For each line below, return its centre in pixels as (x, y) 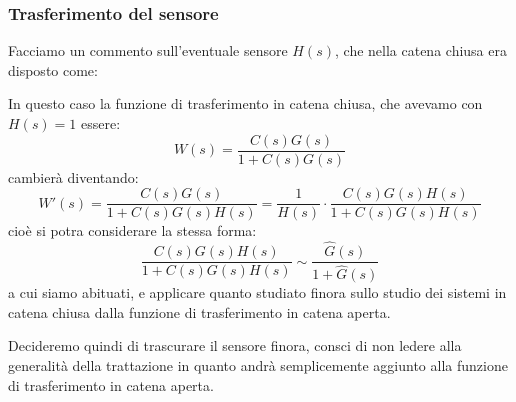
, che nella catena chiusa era (421, 50)
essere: (101, 123)
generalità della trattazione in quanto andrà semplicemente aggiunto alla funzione (258, 365)
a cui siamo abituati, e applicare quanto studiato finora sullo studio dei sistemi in (257, 292)
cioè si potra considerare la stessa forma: (132, 230)
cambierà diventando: (73, 176)
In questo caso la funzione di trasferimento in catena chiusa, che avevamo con (245, 103)
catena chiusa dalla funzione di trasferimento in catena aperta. (199, 311)
